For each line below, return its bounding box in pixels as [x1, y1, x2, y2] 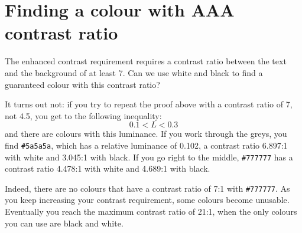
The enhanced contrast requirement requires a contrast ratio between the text [5, 55, 287, 67]
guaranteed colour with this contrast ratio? [5, 78, 160, 90]
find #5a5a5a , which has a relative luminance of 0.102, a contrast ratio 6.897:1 [5, 139, 288, 151]
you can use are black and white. [5, 216, 124, 229]
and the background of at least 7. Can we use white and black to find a [5, 66, 263, 78]
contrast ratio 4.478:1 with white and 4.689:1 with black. [5, 162, 210, 175]
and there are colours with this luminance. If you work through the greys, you [5, 127, 287, 140]
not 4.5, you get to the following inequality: [5, 109, 162, 122]
